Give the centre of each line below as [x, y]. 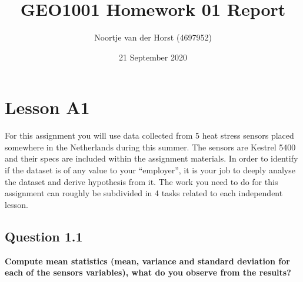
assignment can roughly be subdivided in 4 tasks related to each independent [144, 193]
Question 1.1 [44, 236]
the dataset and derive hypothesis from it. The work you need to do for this [141, 181]
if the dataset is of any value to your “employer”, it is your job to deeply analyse [150, 170]
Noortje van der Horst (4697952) [153, 37]
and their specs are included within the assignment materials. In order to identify [151, 158]
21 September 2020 [153, 57]
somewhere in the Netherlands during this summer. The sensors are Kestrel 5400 [150, 147]
